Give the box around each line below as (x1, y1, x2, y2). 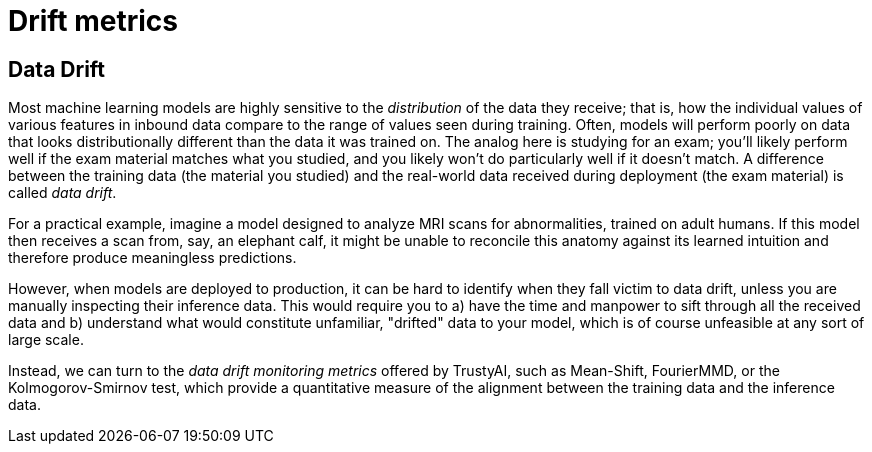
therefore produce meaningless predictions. (8, 249, 297, 267)
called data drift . (8, 184, 117, 202)
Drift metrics (8, 4, 179, 38)
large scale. (8, 331, 84, 349)
